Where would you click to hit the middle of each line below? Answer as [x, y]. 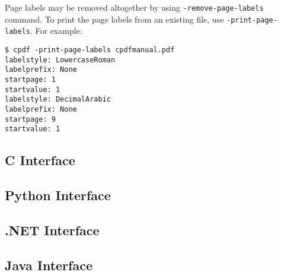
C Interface [40, 160]
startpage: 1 [30, 79]
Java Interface [49, 265]
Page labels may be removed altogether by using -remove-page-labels [134, 7]
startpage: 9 [30, 119]
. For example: [56, 31]
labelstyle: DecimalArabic [58, 99]
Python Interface [58, 195]
